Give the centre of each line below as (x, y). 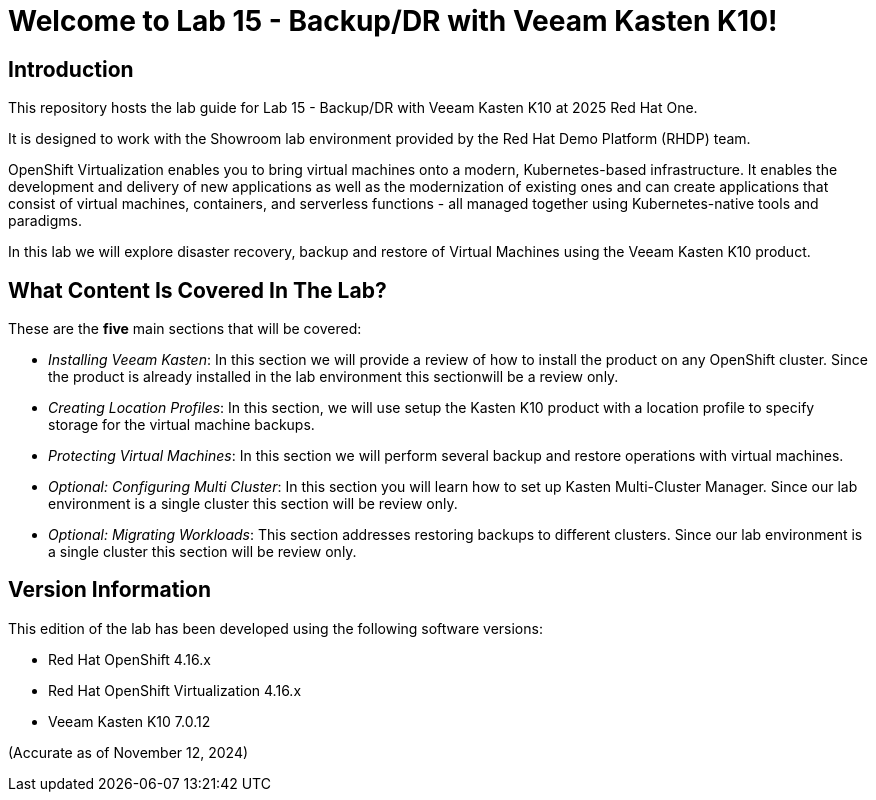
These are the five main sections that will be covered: (185, 329)
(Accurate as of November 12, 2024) (128, 752)
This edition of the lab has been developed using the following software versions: (275, 628)
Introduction (71, 69)
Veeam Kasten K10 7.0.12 (129, 721)
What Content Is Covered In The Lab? (197, 290)
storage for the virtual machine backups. (181, 425)
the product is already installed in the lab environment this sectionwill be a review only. (333, 377)
